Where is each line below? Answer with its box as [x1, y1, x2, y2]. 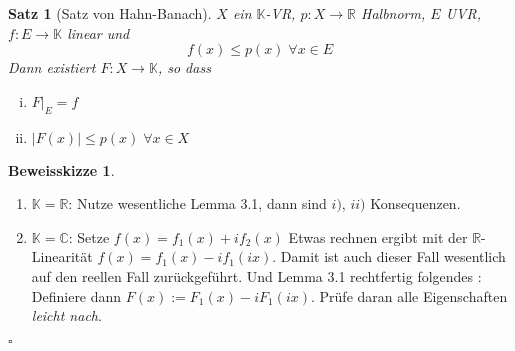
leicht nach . [31, 305, 102, 326]
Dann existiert [8, 57, 96, 78]
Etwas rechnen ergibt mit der [288, 226, 468, 247]
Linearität [31, 246, 93, 267]
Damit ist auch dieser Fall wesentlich [280, 246, 506, 267]
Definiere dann [31, 285, 122, 306]
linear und [67, 22, 130, 43]
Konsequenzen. [370, 193, 461, 214]
